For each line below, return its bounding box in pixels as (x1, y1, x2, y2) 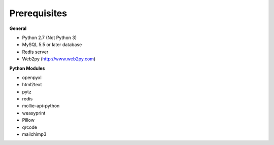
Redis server (22, 49, 49, 55)
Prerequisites (9, 8, 67, 19)
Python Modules (9, 65, 45, 71)
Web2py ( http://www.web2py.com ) (22, 56, 96, 62)
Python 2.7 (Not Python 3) (22, 34, 77, 41)
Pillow (22, 117, 35, 123)
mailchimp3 (22, 131, 47, 137)
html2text (22, 82, 42, 88)
